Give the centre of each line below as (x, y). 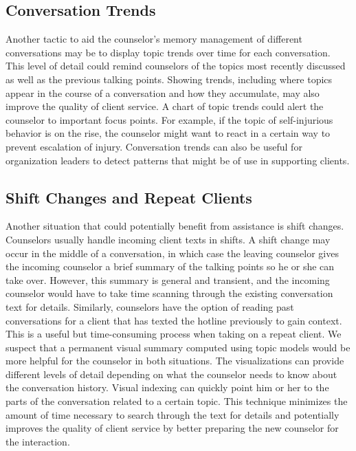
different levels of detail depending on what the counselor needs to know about (171, 374)
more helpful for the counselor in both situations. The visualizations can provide (175, 361)
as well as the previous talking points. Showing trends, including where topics (169, 79)
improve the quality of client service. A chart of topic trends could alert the (165, 106)
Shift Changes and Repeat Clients (129, 197)
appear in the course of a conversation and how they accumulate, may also (163, 92)
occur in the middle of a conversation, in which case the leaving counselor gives (172, 253)
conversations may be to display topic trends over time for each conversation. (168, 52)
